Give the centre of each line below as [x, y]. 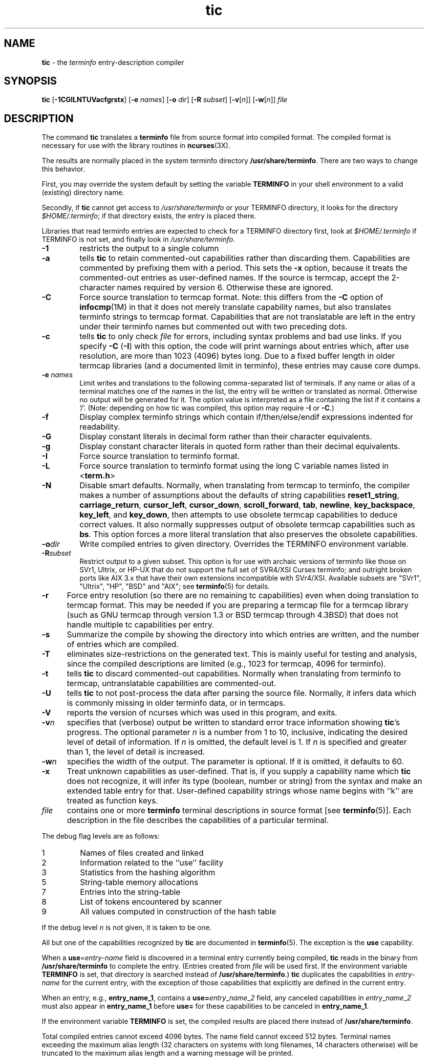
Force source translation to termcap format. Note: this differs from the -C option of [231, 297]
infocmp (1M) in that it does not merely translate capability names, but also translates [235, 307]
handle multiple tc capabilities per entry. [140, 625]
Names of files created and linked [142, 853]
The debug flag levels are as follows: [101, 836]
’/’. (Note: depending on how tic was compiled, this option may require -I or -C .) [207, 408]
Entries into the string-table [130, 892]
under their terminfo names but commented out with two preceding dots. [213, 327]
